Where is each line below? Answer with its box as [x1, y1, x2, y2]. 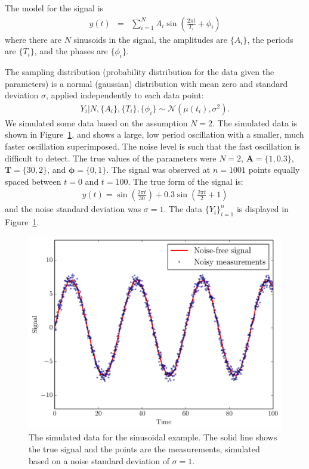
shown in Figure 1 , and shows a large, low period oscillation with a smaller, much [5, 128, 304, 141]
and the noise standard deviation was [5, 203, 141, 215]
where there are [5, 33, 61, 45]
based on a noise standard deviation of [29, 454, 169, 467]
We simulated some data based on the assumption [5, 116, 188, 129]
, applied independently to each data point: [46, 89, 204, 101]
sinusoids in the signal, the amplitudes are [73, 33, 228, 45]
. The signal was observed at [106, 163, 211, 176]
